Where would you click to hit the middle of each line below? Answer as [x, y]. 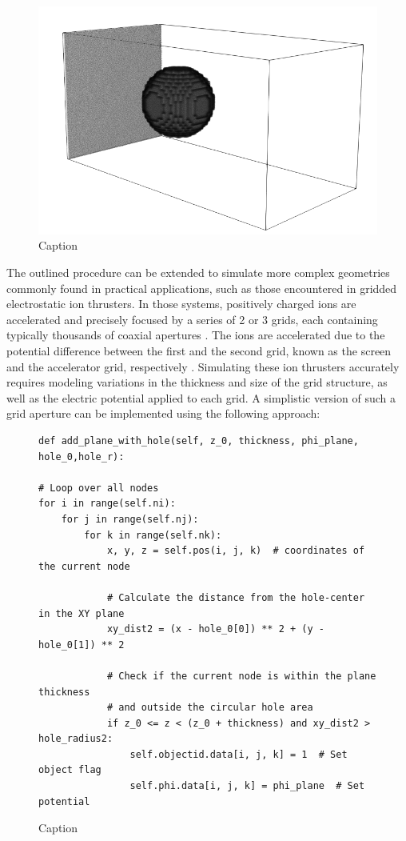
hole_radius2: [76, 739]
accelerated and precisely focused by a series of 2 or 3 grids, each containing [192, 319]
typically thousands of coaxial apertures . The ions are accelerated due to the [196, 335]
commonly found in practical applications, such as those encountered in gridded [202, 288]
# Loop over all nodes [99, 488]
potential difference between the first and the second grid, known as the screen [199, 351]
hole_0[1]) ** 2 [82, 645]
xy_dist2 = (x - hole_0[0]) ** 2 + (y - [215, 629]
